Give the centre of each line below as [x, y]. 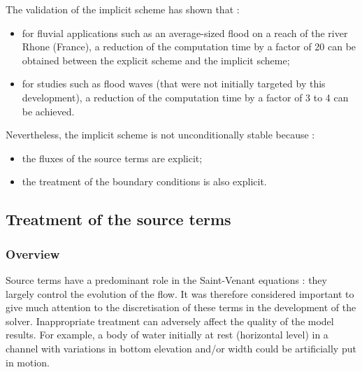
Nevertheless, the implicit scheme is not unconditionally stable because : [160, 135]
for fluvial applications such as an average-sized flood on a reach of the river [185, 33]
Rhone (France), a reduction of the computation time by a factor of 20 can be [189, 46]
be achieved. [48, 111]
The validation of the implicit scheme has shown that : [123, 9]
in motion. [28, 362]
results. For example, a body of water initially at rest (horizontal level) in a [167, 335]
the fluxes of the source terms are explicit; [112, 158]
